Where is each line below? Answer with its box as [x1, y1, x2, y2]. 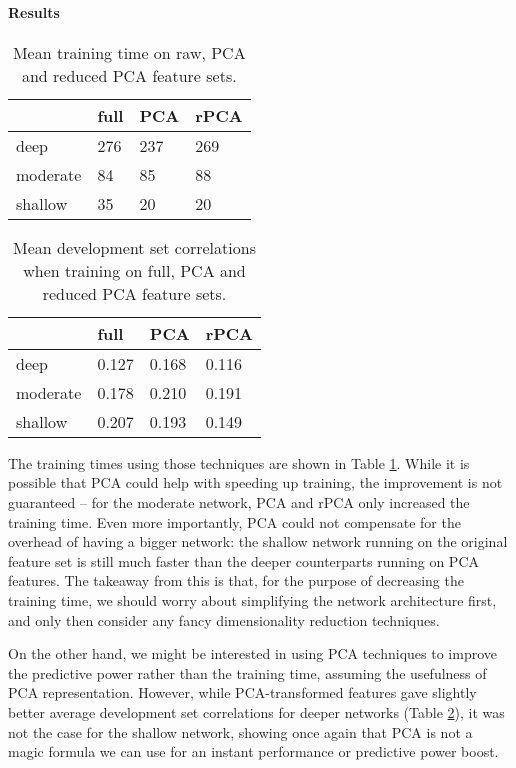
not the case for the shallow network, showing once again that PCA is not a [8, 721, 473, 742]
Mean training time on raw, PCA [12, 40, 246, 64]
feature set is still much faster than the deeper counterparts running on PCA [8, 550, 479, 571]
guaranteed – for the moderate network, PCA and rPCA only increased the [8, 491, 470, 512]
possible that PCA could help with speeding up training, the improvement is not [8, 472, 503, 493]
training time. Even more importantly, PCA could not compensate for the [8, 511, 461, 532]
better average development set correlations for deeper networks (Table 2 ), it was [8, 701, 505, 722]
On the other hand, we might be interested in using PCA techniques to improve [8, 643, 497, 664]
